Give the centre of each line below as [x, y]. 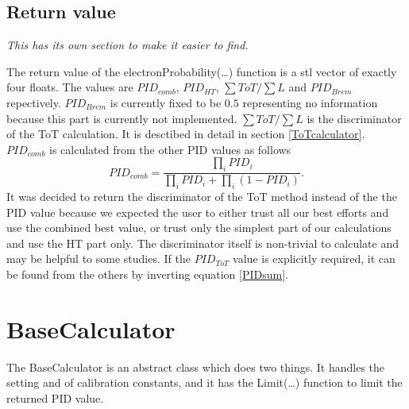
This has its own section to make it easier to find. [127, 45]
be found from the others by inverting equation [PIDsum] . [147, 274]
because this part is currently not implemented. [122, 118]
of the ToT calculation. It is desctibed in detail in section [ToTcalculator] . [186, 134]
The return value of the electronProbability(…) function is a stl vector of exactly [202, 71]
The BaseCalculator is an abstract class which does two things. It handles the [196, 367]
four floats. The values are [70, 87]
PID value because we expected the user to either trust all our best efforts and [198, 212]
